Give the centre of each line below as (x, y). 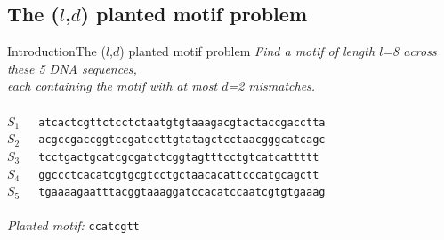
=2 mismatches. (272, 86)
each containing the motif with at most (113, 86)
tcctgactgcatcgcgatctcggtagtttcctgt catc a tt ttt (179, 157)
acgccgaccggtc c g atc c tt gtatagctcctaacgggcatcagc (182, 140)
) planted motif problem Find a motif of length (247, 51)
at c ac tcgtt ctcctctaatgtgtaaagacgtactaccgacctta (182, 122)
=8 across (410, 51)
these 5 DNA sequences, (72, 68)
